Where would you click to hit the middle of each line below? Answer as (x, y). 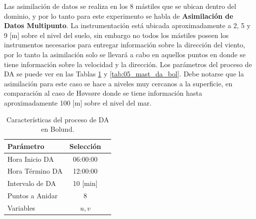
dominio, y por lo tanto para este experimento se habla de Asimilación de (119, 16)
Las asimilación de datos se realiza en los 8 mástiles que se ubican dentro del (120, 6)
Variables (21, 207)
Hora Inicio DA (31, 159)
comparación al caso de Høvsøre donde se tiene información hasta (103, 93)
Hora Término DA (35, 171)
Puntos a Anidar (33, 196)
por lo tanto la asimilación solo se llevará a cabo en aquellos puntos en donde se (125, 54)
